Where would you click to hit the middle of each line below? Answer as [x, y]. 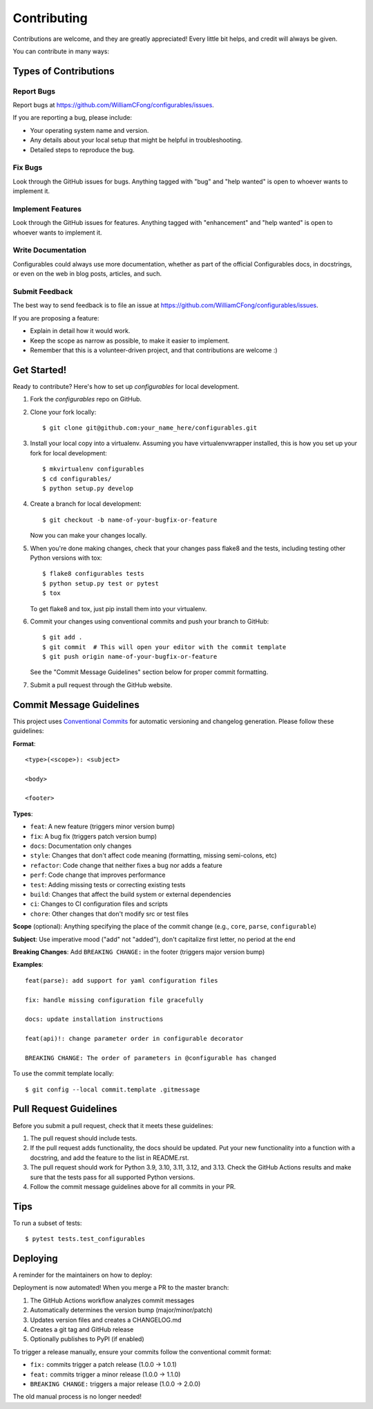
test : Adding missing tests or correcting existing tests [108, 884]
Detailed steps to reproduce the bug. [82, 149]
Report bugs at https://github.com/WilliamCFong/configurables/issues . [113, 105]
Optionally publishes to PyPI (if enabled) [87, 1339]
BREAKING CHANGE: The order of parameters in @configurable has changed [151, 1058]
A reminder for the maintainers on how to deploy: [83, 1275]
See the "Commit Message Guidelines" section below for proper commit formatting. [149, 672]
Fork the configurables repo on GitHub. [86, 399]
